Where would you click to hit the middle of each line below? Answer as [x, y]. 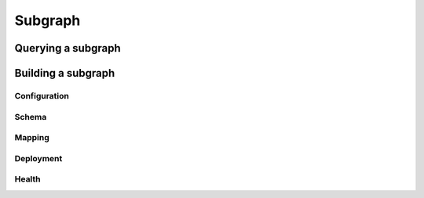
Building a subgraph [65, 73]
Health [27, 179]
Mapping [32, 138]
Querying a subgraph [68, 48]
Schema [31, 117]
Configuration [42, 95]
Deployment [38, 158]
